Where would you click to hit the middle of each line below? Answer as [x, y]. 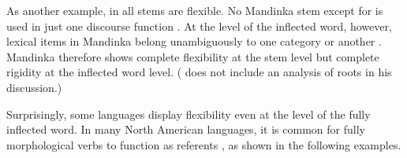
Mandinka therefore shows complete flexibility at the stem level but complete [193, 56]
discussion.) [34, 87]
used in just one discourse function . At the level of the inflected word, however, [199, 26]
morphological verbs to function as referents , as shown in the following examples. [204, 144]
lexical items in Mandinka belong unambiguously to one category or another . [194, 41]
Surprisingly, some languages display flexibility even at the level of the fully [189, 114]
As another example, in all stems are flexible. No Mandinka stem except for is [195, 10]
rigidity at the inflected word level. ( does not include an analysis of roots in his [199, 72]
